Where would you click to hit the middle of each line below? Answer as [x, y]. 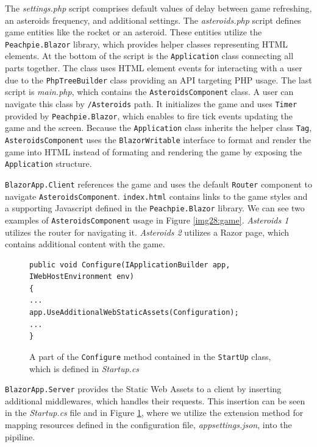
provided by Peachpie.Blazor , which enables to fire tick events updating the [149, 115]
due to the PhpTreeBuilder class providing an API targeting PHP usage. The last [158, 79]
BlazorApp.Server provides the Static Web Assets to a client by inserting [143, 389]
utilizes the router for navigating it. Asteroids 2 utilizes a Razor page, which [147, 232]
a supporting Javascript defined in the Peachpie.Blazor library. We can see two [155, 208]
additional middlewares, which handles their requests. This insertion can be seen [155, 400]
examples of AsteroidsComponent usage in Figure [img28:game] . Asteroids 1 [147, 220]
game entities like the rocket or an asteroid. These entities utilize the [134, 32]
